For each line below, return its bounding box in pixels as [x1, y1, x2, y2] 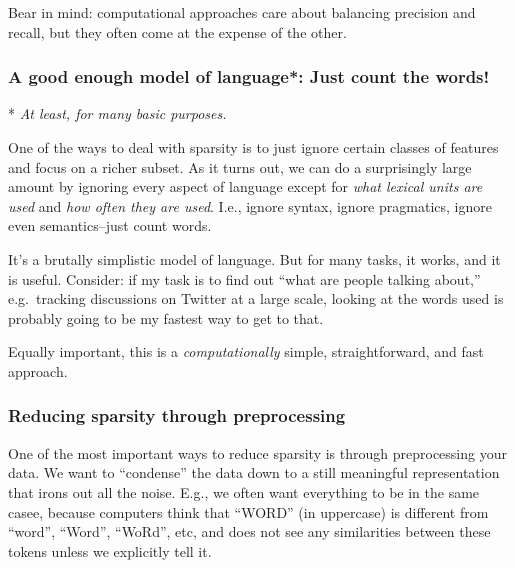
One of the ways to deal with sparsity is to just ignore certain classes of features [8, 137, 499, 157]
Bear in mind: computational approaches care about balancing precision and [8, 2, 476, 22]
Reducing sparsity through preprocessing [8, 403, 346, 428]
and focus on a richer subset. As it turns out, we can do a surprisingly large [8, 156, 472, 177]
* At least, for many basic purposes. [8, 103, 227, 124]
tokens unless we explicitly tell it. [8, 540, 212, 561]
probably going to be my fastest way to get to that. [8, 307, 324, 328]
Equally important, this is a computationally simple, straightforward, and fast [8, 341, 484, 362]
